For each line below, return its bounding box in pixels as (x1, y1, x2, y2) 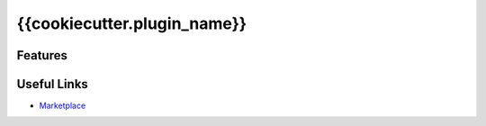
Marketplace (39, 100, 86, 112)
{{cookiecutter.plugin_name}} (16, 13, 247, 33)
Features (16, 48, 67, 63)
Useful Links (16, 76, 89, 92)
